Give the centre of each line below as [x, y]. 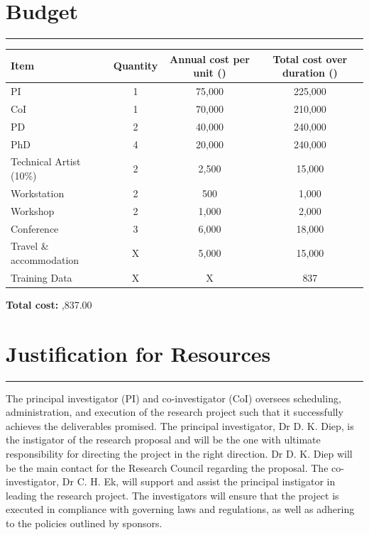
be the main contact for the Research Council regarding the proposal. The [167, 467]
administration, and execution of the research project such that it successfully [175, 412]
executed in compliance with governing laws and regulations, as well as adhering [180, 509]
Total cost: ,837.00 [49, 304]
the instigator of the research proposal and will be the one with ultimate [163, 440]
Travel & [30, 246]
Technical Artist [46, 161]
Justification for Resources [138, 353]
